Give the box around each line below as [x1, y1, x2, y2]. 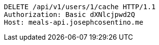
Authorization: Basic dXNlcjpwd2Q [4, 11, 135, 18]
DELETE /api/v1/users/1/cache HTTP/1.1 [4, 3, 156, 11]
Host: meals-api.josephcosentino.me [4, 18, 143, 26]
